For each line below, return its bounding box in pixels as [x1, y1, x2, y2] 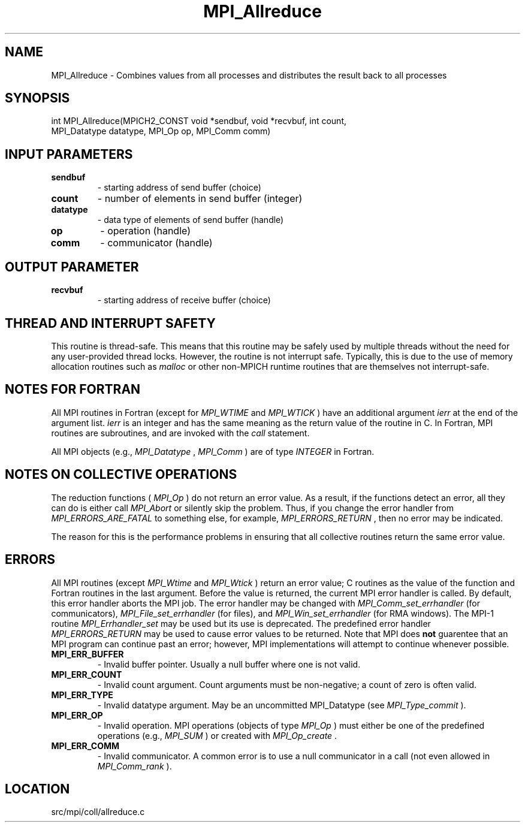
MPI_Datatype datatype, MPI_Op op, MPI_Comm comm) [51, 126, 271, 137]
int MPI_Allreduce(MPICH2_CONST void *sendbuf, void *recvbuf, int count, [51, 116, 346, 126]
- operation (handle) [100, 225, 191, 237]
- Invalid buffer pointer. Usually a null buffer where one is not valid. [97, 659, 361, 669]
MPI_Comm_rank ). [97, 760, 172, 771]
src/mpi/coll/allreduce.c [51, 807, 145, 817]
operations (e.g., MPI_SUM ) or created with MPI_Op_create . [97, 730, 337, 741]
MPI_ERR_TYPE [51, 689, 113, 700]
